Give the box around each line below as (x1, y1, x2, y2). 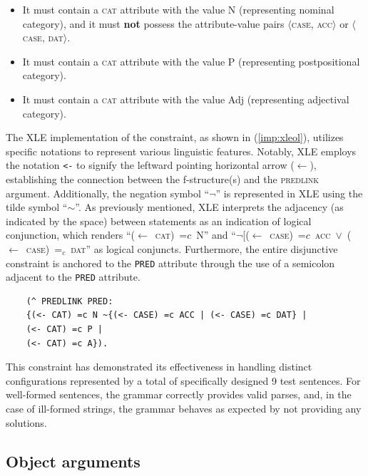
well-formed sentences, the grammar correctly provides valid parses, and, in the (6, 387, 352, 402)
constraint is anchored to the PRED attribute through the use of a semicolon (6, 255, 335, 270)
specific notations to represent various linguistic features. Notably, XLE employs (6, 143, 357, 158)
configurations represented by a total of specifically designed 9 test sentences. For (6, 373, 361, 388)
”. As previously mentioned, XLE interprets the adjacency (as (75, 200, 344, 214)
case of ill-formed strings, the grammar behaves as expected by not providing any (6, 401, 362, 416)
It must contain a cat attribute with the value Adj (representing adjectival (22, 91, 349, 106)
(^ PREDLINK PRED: (26, 296, 113, 306)
